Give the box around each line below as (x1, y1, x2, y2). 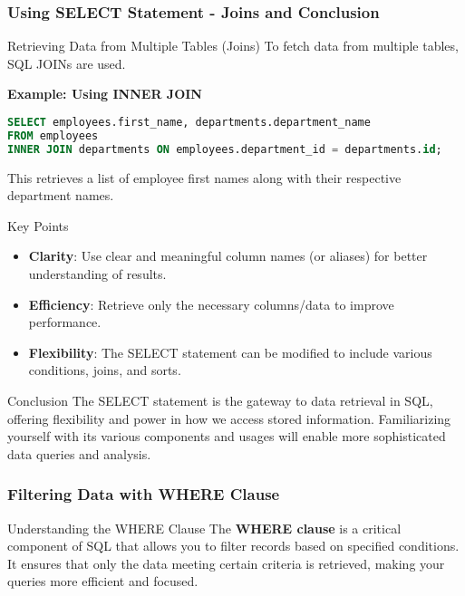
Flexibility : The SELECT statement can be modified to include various (28, 342, 432, 361)
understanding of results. (28, 264, 167, 283)
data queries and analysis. (7, 444, 151, 463)
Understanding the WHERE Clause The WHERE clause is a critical (7, 518, 402, 537)
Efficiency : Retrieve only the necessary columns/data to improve (28, 294, 394, 313)
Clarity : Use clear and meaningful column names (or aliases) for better (28, 246, 428, 265)
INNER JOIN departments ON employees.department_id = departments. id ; (7, 142, 442, 156)
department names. (7, 186, 114, 205)
